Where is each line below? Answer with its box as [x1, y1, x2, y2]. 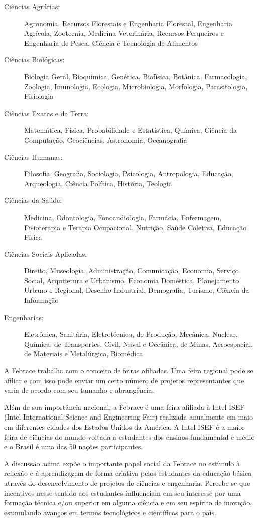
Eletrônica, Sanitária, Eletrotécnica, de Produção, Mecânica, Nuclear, [24, 329, 238, 339]
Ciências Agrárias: [4, 1, 60, 11]
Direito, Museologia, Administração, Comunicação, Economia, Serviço [24, 265, 239, 276]
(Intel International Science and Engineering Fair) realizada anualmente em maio [4, 411, 253, 422]
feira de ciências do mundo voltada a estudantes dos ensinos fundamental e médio [4, 431, 255, 442]
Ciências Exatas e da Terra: [4, 108, 89, 118]
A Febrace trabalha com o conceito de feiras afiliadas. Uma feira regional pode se [4, 365, 253, 376]
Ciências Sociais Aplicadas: [4, 248, 87, 259]
